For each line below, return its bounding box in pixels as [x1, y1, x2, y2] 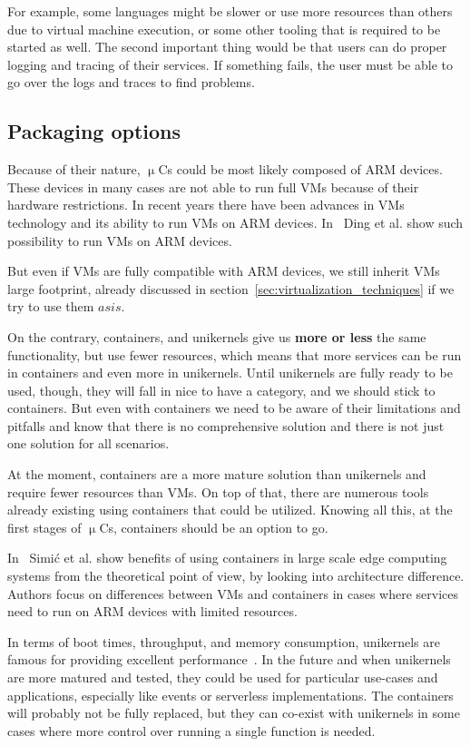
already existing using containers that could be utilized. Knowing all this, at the [7, 500, 453, 519]
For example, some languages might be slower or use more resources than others [7, 2, 453, 20]
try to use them [7, 297, 94, 316]
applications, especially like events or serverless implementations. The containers [7, 685, 454, 704]
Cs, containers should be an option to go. [99, 517, 328, 536]
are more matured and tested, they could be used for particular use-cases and [7, 668, 438, 687]
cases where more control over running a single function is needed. [7, 721, 376, 740]
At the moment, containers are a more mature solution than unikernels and [7, 465, 426, 484]
